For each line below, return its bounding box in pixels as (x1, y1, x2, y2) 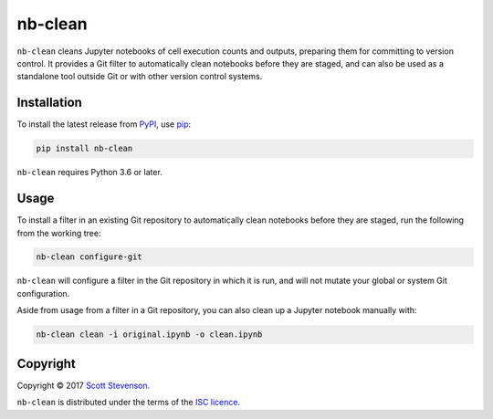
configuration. (16, 288, 70, 299)
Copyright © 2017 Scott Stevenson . (16, 380, 151, 391)
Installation (16, 95, 82, 110)
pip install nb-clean (36, 143, 133, 154)
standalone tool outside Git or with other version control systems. (16, 71, 263, 82)
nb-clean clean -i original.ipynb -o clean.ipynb (36, 330, 263, 340)
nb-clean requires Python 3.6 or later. (16, 167, 163, 178)
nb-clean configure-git (36, 252, 143, 262)
